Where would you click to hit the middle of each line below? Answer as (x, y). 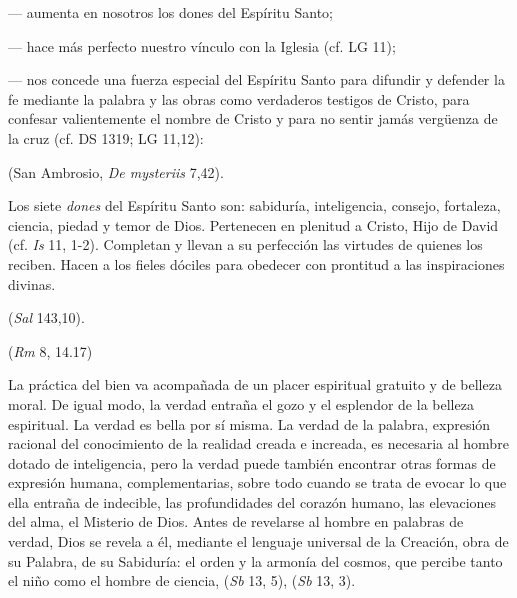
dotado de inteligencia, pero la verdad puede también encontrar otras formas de (252, 462)
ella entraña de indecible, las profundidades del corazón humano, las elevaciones (252, 501)
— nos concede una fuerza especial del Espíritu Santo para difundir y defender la (256, 79)
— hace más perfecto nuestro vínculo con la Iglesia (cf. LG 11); (202, 45)
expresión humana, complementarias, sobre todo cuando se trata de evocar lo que (257, 482)
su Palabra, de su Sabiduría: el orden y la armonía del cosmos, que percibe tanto (255, 560)
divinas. (32, 283)
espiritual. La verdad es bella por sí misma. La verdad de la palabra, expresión (249, 423)
